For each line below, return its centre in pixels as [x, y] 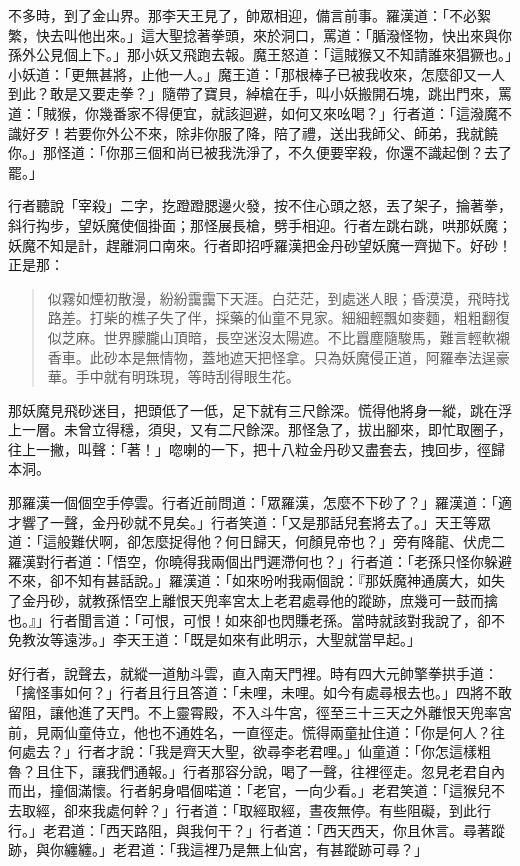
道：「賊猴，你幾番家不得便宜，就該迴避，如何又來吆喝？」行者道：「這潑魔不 [260, 112]
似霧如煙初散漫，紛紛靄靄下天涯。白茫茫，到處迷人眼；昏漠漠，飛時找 [278, 297]
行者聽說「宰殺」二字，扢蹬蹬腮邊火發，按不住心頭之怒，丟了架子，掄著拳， [260, 205]
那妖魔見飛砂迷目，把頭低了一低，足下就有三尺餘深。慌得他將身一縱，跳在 [253, 409]
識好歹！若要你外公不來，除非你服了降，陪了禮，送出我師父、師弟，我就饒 [253, 132]
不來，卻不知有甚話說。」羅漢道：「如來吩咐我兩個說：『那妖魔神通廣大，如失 [256, 580]
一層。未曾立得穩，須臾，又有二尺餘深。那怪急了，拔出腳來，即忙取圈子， [266, 429]
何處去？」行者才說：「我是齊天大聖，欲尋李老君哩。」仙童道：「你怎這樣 [242, 751]
